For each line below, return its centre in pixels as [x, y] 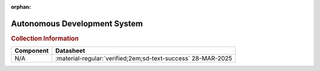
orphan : [21, 7]
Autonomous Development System [77, 23]
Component [32, 51]
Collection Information [45, 38]
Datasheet [70, 51]
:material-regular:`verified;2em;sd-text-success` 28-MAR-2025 [144, 59]
